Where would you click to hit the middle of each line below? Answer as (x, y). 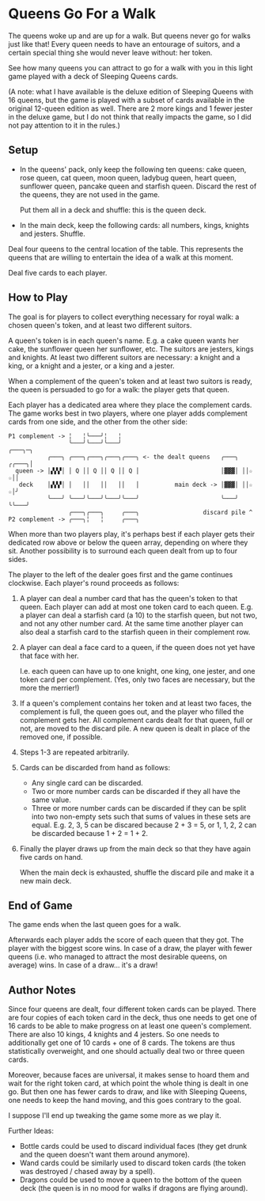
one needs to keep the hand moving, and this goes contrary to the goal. (125, 1100)
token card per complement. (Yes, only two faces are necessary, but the (137, 679)
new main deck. (45, 880)
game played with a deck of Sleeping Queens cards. (93, 76)
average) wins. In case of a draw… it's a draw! (83, 965)
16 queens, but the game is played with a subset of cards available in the (127, 100)
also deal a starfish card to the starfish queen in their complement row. (135, 632)
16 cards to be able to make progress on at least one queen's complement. (130, 1026)
